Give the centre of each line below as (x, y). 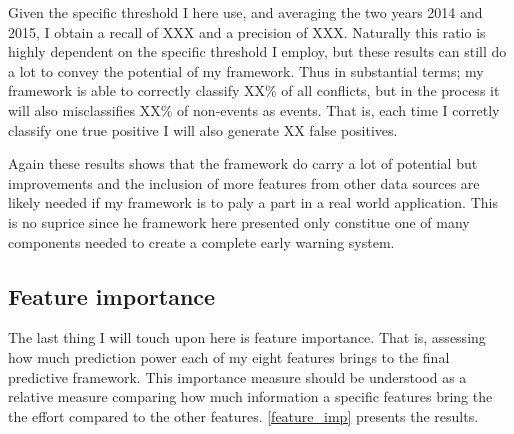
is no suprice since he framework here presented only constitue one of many (239, 221)
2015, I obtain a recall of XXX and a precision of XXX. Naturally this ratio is (247, 31)
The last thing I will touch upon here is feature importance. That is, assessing (247, 337)
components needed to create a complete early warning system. (201, 241)
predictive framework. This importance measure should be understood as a (237, 376)
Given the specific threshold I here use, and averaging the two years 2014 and (245, 12)
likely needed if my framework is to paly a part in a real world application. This (253, 202)
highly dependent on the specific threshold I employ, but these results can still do (257, 51)
